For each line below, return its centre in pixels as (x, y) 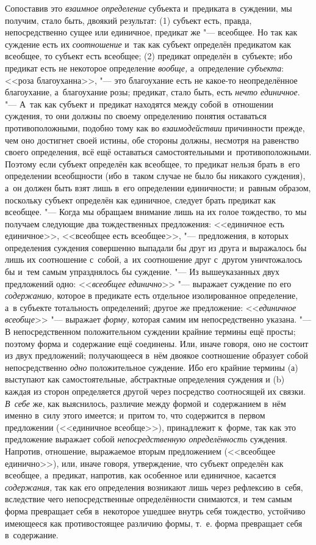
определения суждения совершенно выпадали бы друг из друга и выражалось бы (156, 247)
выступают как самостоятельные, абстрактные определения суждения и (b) (145, 379)
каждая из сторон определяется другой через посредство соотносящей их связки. (155, 391)
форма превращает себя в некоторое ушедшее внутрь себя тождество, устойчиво (155, 510)
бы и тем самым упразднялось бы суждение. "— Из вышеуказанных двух (142, 272)
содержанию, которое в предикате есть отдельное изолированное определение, (152, 295)
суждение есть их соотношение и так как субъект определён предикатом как (148, 44)
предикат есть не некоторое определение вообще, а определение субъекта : (145, 68)
